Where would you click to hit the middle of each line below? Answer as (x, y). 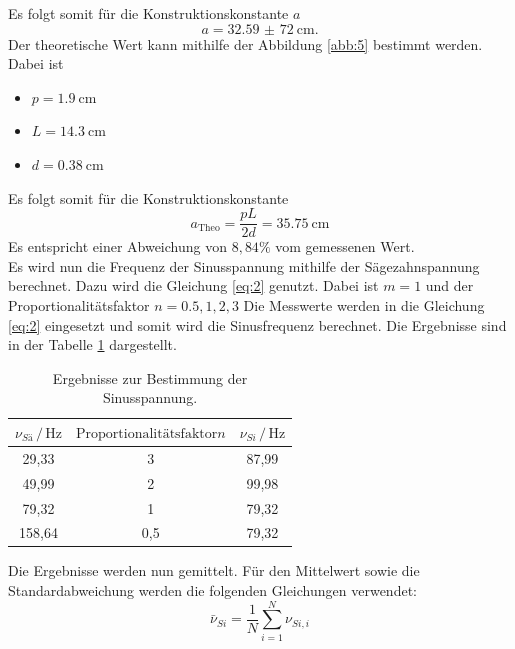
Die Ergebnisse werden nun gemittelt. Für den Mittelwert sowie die (214, 570)
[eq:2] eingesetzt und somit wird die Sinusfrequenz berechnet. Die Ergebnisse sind (257, 324)
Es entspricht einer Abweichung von (117, 246)
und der (449, 285)
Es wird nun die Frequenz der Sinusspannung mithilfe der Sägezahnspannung (244, 265)
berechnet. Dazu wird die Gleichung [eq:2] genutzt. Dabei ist (193, 285)
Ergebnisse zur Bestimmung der (150, 377)
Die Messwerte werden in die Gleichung (364, 305)
